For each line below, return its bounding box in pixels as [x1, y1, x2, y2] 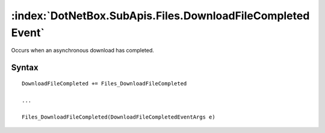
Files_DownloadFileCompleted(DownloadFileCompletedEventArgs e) [22, 114, 216, 120]
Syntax [11, 63, 39, 73]
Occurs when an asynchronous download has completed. [11, 47, 155, 54]
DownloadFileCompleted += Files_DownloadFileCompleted [22, 80, 187, 87]
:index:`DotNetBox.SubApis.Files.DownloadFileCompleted [11, 9, 310, 22]
